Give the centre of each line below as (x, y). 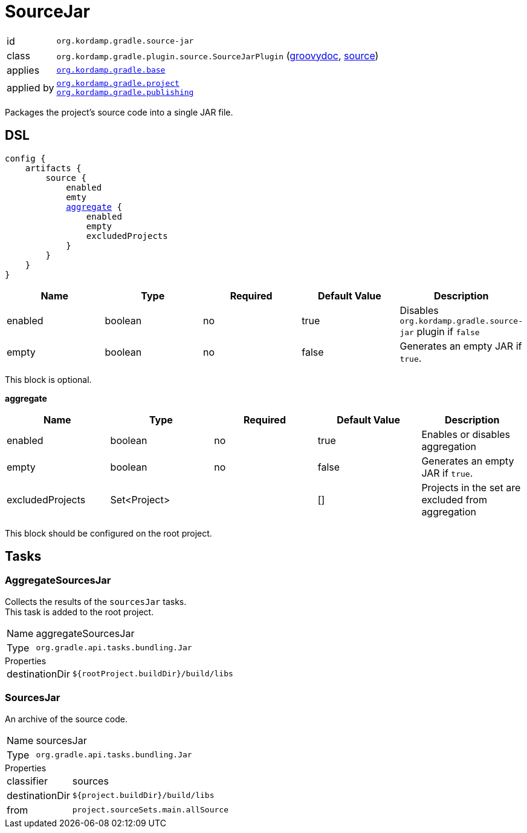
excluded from (454, 499)
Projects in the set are (471, 487)
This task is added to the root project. (79, 612)
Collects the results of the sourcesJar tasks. (96, 601)
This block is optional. (48, 379)
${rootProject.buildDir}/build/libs (153, 674)
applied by (31, 87)
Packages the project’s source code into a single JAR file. (119, 112)
